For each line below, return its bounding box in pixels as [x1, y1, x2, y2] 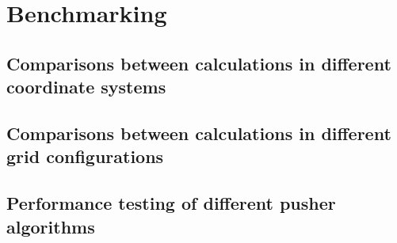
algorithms [6, 214, 95, 238]
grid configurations [6, 144, 164, 169]
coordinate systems [6, 74, 166, 99]
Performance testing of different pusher [6, 191, 336, 215]
